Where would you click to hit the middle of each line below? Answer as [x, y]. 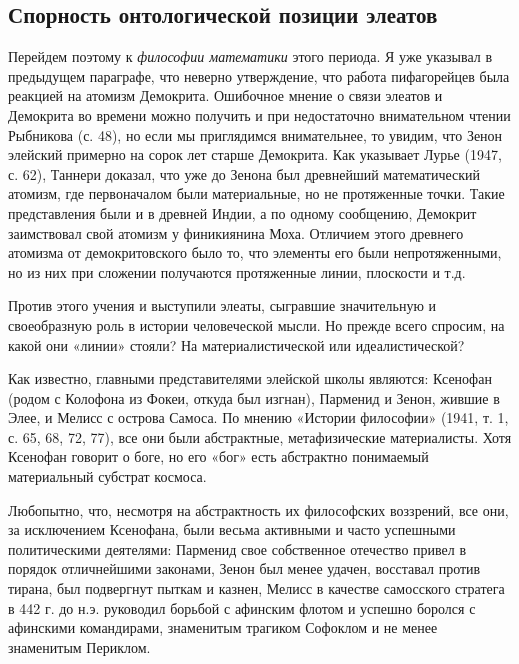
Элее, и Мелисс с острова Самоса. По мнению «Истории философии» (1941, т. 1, [258, 417]
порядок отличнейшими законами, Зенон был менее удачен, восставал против [244, 568]
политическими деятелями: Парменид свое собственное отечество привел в [237, 548]
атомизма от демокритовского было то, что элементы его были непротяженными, [255, 252]
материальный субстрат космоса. [107, 476]
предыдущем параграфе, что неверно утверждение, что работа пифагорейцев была [259, 75]
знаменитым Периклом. [79, 646]
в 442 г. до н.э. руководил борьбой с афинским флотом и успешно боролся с [242, 607]
